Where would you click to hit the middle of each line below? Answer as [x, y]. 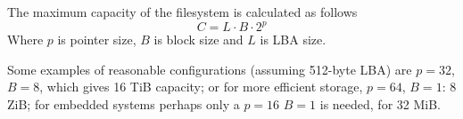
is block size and [198, 40]
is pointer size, [97, 40]
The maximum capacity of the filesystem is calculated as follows [182, 12]
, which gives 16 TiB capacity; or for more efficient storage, [201, 87]
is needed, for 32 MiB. [380, 103]
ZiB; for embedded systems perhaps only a [124, 103]
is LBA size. [293, 40]
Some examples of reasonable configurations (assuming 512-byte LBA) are [210, 69]
